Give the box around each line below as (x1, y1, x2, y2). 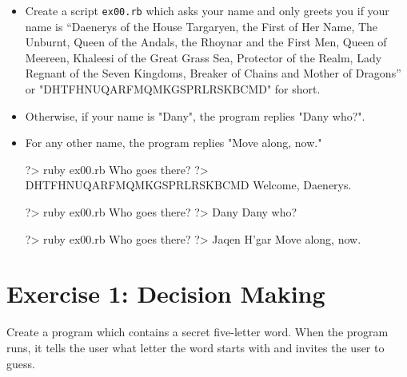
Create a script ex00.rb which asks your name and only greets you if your (25, 2, 389, 18)
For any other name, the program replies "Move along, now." (25, 134, 322, 151)
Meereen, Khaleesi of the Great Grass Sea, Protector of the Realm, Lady (25, 49, 382, 65)
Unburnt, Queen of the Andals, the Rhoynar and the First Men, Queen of (25, 34, 387, 50)
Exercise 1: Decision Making (6, 277, 325, 310)
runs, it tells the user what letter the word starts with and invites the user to (6, 339, 385, 355)
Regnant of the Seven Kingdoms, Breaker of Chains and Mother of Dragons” (25, 65, 401, 81)
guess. (6, 355, 35, 371)
